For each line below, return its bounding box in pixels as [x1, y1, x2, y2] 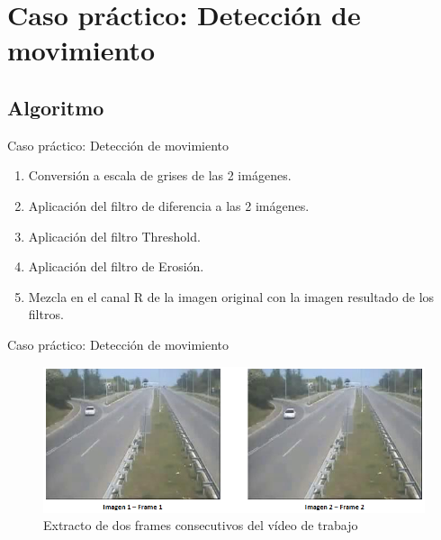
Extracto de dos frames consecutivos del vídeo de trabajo [43, 516, 358, 535]
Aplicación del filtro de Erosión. [28, 257, 204, 276]
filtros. [28, 305, 64, 324]
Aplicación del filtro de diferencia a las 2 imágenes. [28, 196, 310, 215]
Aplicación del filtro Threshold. [28, 226, 201, 245]
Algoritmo [7, 93, 104, 121]
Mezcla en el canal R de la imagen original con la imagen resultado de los [28, 287, 435, 306]
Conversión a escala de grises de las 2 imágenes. [28, 166, 292, 185]
